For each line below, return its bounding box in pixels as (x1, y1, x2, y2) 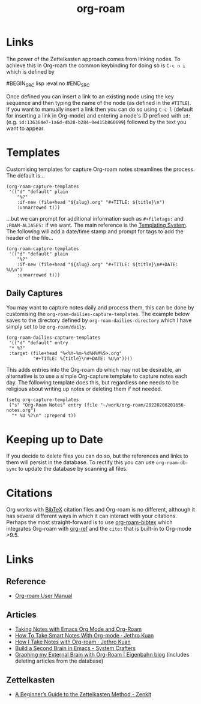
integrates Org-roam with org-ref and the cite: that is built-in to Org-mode (6, 525, 192, 532)
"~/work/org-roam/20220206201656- (100, 402, 187, 408)
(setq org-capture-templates (6, 397, 79, 403)
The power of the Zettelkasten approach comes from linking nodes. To (6, 55, 181, 62)
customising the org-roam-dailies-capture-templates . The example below (6, 311, 190, 318)
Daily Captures (6, 288, 63, 299)
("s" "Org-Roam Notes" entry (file (8, 402, 98, 408)
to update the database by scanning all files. (18, 465, 128, 473)
